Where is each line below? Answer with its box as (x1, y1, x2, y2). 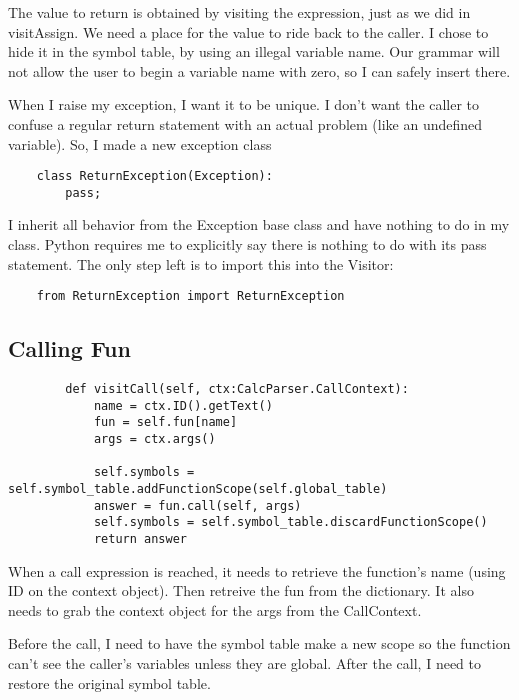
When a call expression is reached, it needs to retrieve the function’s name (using (8, 560, 506, 581)
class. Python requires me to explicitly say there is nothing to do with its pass (8, 234, 487, 255)
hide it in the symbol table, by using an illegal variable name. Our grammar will (8, 41, 500, 62)
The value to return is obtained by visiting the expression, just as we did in (8, 2, 471, 22)
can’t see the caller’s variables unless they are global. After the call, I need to (8, 653, 481, 674)
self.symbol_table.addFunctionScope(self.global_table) (8, 482, 388, 497)
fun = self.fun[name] (93, 415, 238, 430)
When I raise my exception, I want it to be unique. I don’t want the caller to (8, 94, 480, 115)
